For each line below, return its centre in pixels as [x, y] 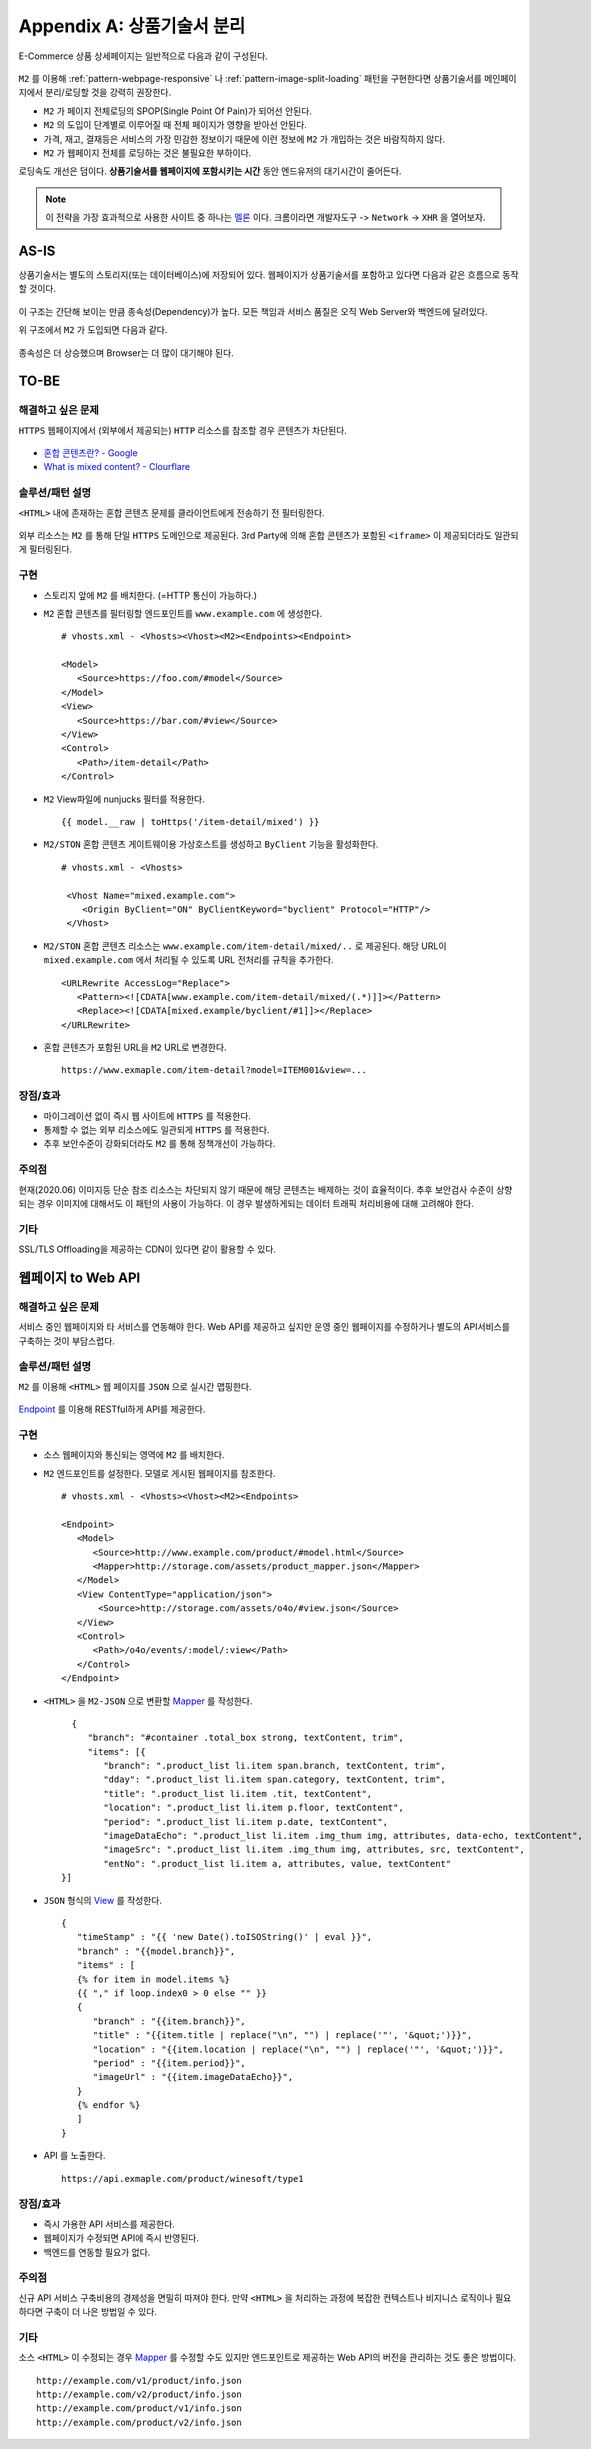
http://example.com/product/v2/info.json [139, 2422]
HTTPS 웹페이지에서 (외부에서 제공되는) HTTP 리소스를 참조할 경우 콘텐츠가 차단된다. [182, 430]
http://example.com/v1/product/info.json [139, 2380]
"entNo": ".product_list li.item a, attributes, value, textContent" [277, 1863]
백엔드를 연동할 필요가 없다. [97, 2252]
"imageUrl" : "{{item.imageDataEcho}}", [193, 2077]
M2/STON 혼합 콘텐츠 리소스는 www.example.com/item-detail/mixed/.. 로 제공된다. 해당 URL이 [245, 946]
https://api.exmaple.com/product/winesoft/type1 [182, 2178]
